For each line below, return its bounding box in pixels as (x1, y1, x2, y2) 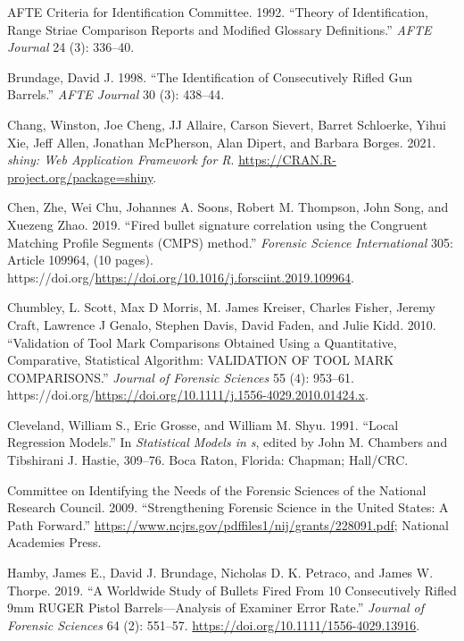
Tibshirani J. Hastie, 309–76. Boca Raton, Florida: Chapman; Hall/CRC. (7, 451, 409, 469)
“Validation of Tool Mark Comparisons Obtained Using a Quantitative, (7, 333, 397, 351)
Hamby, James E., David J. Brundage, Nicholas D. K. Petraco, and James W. (7, 563, 434, 582)
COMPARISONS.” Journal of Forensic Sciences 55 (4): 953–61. (7, 367, 354, 386)
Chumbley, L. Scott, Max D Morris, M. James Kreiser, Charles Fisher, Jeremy (7, 298, 435, 316)
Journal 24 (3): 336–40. (7, 38, 135, 56)
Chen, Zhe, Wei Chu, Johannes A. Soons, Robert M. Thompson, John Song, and (7, 198, 449, 216)
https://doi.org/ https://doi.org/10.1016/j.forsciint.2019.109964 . (7, 267, 354, 286)
